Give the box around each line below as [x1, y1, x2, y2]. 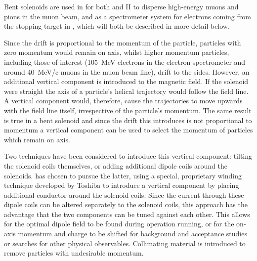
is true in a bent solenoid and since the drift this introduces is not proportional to [4, 115, 252, 125]
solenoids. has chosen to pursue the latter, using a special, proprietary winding [4, 170, 242, 180]
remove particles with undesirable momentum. [4, 248, 144, 258]
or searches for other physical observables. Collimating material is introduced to [4, 238, 246, 248]
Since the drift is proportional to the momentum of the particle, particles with [4, 37, 241, 47]
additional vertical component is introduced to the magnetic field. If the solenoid [4, 76, 249, 87]
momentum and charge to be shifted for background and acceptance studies [18, 228, 247, 239]
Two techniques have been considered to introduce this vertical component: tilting [4, 151, 253, 161]
